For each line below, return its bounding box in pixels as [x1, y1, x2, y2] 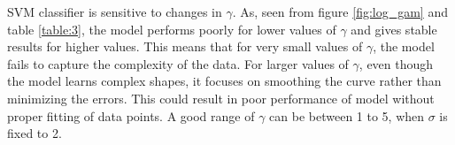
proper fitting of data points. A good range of [7, 106, 255, 125]
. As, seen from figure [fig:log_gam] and [232, 3, 448, 20]
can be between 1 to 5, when [269, 106, 425, 125]
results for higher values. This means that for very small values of [7, 37, 363, 56]
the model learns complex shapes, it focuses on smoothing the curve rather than [7, 72, 442, 90]
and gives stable [351, 19, 437, 38]
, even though [359, 54, 434, 72]
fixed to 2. [7, 124, 62, 142]
